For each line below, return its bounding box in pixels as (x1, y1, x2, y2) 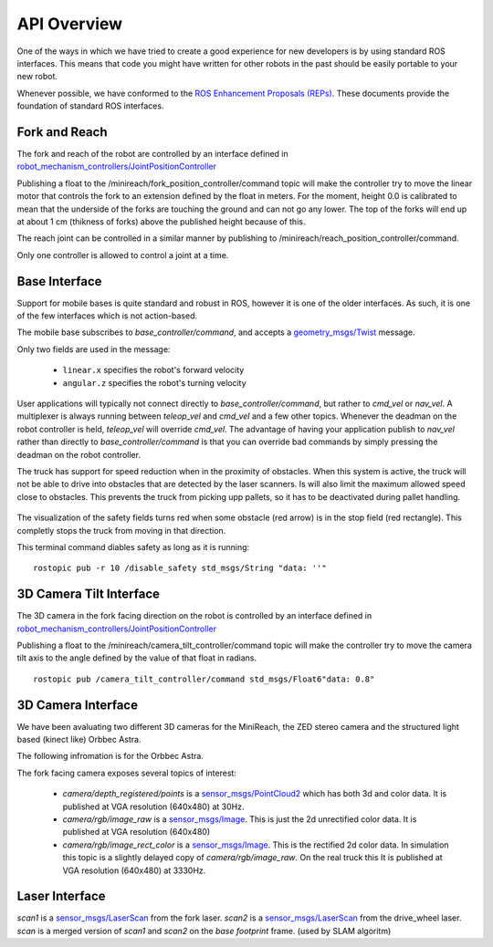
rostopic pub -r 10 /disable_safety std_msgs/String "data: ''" (33, 563, 328, 574)
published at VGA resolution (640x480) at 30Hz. (62, 801, 245, 812)
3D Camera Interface (16, 697, 139, 713)
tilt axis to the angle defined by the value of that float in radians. (16, 652, 257, 663)
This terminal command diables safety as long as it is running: (16, 541, 250, 552)
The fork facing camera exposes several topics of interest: (16, 767, 237, 778)
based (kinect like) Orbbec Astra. (16, 734, 142, 745)
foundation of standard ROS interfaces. (16, 100, 164, 111)
